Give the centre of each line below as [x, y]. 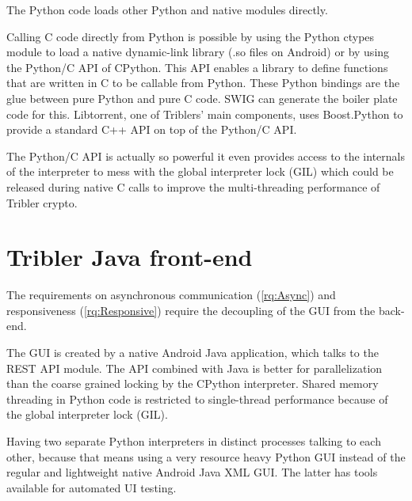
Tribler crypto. [42, 202]
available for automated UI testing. [92, 487]
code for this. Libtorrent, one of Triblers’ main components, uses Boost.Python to [205, 114]
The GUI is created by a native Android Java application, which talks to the [193, 353]
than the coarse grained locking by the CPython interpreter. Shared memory [193, 383]
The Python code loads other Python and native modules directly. [167, 9]
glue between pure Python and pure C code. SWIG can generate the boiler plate [202, 98]
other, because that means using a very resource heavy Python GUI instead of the [206, 456]
